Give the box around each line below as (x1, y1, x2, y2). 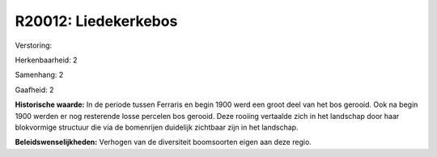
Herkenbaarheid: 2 (15, 55, 78, 65)
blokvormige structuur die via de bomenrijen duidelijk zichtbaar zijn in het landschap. (15, 122, 299, 132)
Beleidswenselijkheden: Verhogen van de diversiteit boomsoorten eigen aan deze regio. (15, 138, 312, 147)
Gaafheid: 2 (15, 85, 54, 95)
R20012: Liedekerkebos (15, 12, 178, 30)
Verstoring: (15, 40, 53, 50)
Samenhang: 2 (15, 70, 64, 80)
